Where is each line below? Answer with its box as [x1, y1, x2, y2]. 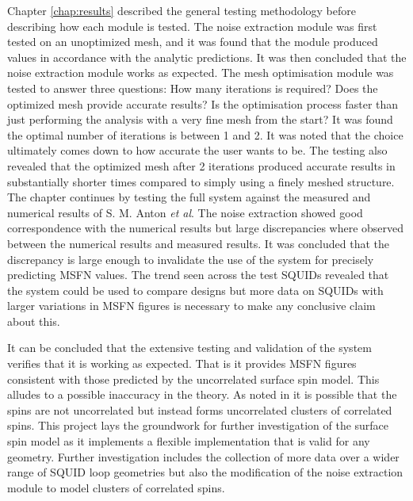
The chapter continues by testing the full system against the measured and [7, 189, 371, 205]
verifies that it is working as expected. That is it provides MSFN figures [7, 355, 357, 372]
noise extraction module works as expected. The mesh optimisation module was [7, 64, 394, 81]
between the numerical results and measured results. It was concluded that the [7, 235, 390, 251]
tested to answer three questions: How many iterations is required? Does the [7, 79, 378, 96]
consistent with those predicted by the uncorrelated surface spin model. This [7, 370, 380, 387]
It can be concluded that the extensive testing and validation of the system [7, 339, 372, 356]
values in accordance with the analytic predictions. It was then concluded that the [7, 48, 407, 65]
